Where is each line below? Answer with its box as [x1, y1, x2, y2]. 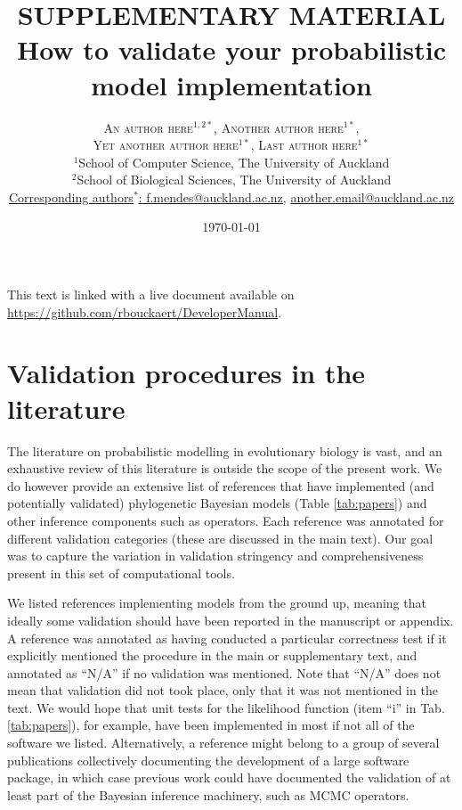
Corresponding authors [8, 187, 134, 206]
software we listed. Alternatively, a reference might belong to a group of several [7, 733, 440, 752]
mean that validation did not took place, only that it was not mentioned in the [7, 681, 438, 700]
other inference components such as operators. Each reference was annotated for [7, 511, 444, 529]
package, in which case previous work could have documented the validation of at [7, 768, 451, 787]
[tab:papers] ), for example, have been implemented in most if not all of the [7, 716, 415, 734]
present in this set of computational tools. [7, 563, 235, 582]
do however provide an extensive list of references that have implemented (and [7, 476, 434, 495]
